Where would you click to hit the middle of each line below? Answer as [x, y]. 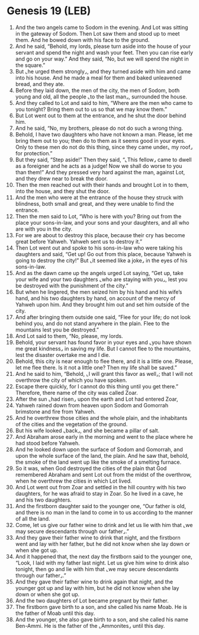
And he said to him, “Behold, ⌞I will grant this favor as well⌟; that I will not [104, 374]
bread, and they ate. [40, 84]
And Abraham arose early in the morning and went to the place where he [104, 436]
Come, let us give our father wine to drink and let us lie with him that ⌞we [104, 525]
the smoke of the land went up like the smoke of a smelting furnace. [98, 462]
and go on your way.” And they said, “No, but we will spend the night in [102, 59]
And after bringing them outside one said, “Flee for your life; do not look [103, 317]
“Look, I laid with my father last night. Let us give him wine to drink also [102, 563]
